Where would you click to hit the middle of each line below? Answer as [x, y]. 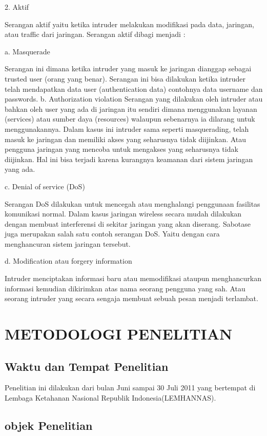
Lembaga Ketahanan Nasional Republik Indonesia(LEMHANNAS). [110, 398]
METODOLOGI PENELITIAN [119, 334]
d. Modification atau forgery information [68, 261]
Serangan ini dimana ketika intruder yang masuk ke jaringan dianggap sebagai [128, 68]
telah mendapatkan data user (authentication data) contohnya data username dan [134, 88]
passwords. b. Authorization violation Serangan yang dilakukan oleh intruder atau [134, 99]
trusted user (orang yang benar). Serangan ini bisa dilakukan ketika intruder [125, 78]
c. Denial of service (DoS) [45, 186]
